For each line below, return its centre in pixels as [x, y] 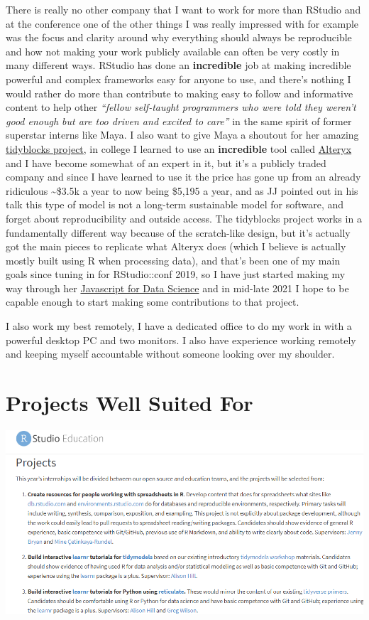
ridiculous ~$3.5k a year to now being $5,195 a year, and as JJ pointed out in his [182, 190]
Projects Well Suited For [130, 403]
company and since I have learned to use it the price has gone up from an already [183, 177]
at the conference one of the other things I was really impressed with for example [182, 23]
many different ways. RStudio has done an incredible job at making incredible [178, 65]
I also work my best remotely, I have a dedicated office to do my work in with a [179, 326]
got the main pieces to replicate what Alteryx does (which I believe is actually [176, 246]
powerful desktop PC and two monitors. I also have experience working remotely [181, 340]
